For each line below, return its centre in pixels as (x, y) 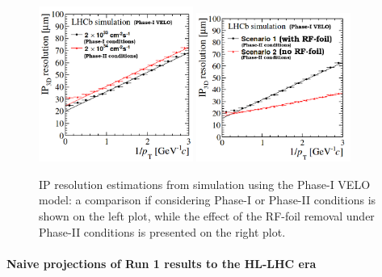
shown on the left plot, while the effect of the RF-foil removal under (207, 215)
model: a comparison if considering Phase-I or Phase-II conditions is (208, 200)
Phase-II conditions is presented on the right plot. (162, 231)
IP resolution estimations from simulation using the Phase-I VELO (205, 184)
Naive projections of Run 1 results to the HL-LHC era (162, 263)
